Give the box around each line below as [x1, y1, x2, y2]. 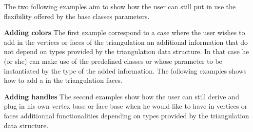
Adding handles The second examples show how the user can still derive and [4, 91, 239, 101]
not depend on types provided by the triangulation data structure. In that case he [4, 46, 249, 57]
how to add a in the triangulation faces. [4, 75, 122, 85]
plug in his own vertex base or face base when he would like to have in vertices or [4, 101, 248, 111]
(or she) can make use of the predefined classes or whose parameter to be [4, 56, 222, 66]
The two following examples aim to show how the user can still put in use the [4, 1, 236, 11]
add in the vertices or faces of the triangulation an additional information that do [4, 37, 248, 47]
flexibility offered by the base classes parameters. [4, 11, 150, 21]
